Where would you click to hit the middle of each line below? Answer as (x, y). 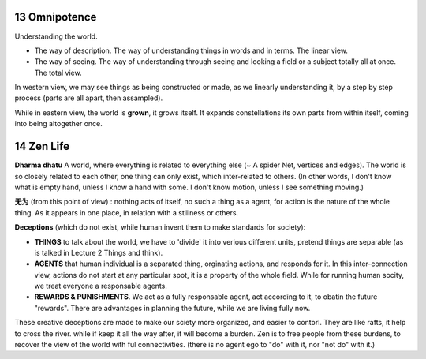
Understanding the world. (56, 36)
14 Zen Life (42, 146)
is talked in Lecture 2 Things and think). (99, 252)
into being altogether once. (58, 124)
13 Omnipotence (56, 17)
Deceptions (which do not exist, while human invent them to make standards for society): (160, 227)
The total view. (58, 73)
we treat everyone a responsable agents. (101, 286)
